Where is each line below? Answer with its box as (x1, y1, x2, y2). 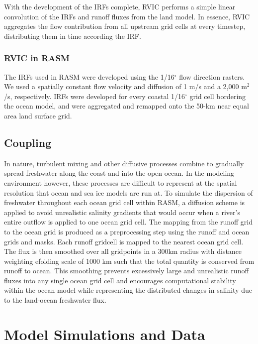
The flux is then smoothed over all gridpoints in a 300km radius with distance (4, 246, 242, 256)
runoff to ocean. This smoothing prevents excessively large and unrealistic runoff (4, 265, 249, 276)
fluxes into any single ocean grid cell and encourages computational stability (4, 275, 236, 285)
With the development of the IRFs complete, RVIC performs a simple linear (4, 1, 236, 11)
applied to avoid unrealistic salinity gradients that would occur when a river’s (4, 207, 240, 217)
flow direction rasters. (179, 71, 245, 82)
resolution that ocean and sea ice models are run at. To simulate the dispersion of (4, 187, 253, 198)
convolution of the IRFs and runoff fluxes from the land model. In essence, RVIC (4, 11, 250, 21)
